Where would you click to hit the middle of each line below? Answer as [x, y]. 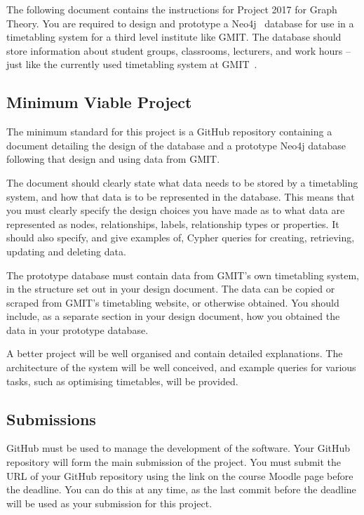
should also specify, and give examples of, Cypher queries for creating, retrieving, [181, 238]
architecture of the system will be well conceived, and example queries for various [181, 367]
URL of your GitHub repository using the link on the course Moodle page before [180, 475]
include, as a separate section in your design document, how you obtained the [173, 316]
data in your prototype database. [77, 329]
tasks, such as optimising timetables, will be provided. [122, 381]
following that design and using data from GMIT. [113, 159]
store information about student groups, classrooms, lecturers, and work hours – [178, 50]
